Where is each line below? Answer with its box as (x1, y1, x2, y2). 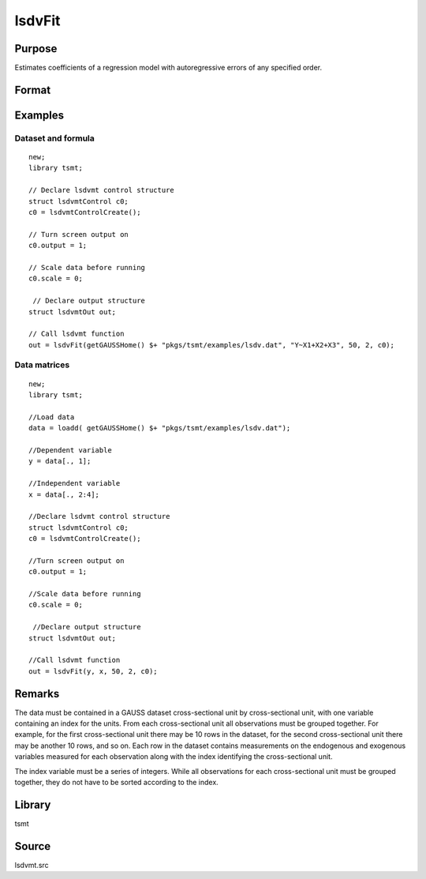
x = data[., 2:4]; (28, 490, 100, 499)
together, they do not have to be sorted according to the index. (14, 778, 219, 787)
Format (14, 83, 51, 96)
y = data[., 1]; (28, 456, 92, 466)
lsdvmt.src (14, 860, 49, 870)
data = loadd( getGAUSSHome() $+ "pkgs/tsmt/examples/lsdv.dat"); (28, 423, 291, 433)
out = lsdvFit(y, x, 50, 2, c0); (28, 667, 158, 675)
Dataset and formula (14, 133, 95, 144)
